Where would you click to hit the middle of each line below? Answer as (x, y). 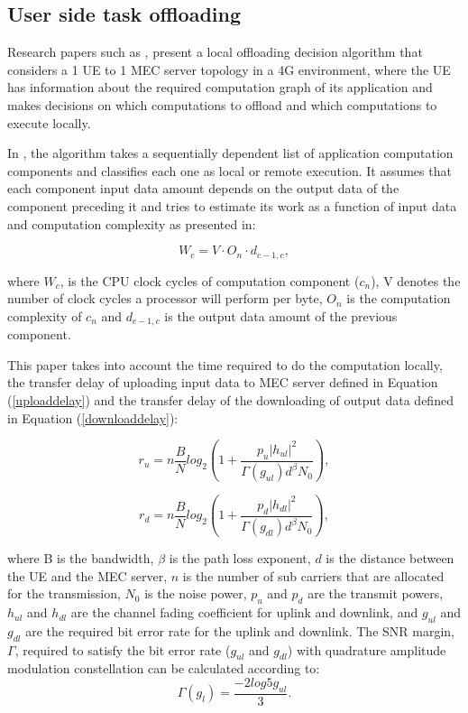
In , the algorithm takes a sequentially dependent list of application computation (230, 153)
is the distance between (390, 558)
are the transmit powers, (376, 593)
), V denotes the (416, 280)
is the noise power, (196, 593)
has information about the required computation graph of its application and (220, 87)
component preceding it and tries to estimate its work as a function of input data (232, 205)
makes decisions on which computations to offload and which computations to (222, 104)
